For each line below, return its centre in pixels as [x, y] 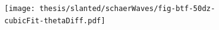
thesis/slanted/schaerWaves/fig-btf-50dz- [127, 9]
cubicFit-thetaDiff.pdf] [55, 21]
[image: [20, 9]
